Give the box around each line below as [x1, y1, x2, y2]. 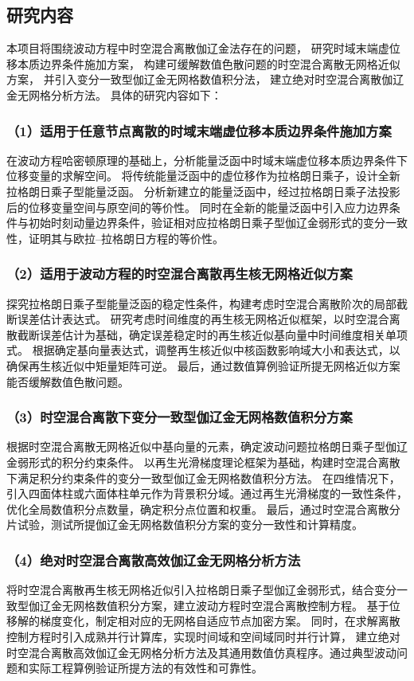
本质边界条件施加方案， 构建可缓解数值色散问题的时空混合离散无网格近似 [17, 55, 400, 72]
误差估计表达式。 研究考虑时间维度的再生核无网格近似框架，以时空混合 [17, 311, 389, 327]
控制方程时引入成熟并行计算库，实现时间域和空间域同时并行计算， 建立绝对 [6, 628, 400, 644]
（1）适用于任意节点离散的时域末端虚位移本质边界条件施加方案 [6, 120, 392, 140]
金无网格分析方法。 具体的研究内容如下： [6, 86, 222, 103]
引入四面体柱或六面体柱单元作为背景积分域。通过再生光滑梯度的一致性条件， [6, 485, 408, 502]
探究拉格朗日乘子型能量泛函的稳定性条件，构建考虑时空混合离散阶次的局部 [6, 295, 396, 311]
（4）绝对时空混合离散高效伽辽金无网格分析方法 [6, 550, 301, 569]
